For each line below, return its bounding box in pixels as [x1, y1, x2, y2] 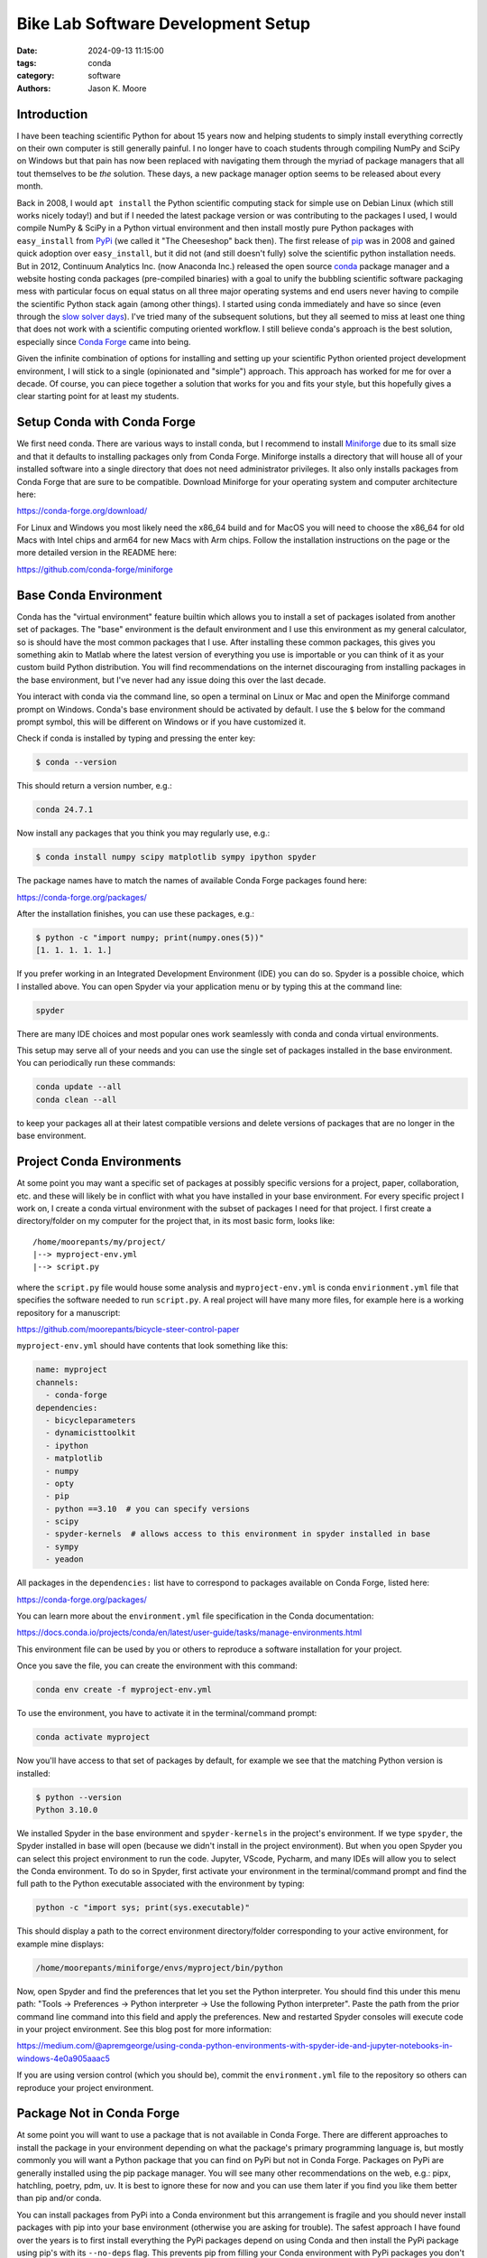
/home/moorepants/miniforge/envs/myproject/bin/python [35, 1963, 283, 1973]
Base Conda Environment [16, 587, 162, 602]
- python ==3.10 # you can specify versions [45, 1504, 250, 1514]
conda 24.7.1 [35, 805, 94, 815]
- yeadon [45, 1554, 84, 1564]
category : [16, 70, 55, 81]
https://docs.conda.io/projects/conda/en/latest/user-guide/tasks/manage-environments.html [16, 1627, 363, 1638]
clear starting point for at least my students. [16, 391, 179, 402]
